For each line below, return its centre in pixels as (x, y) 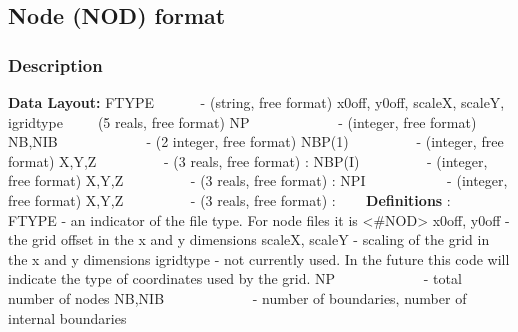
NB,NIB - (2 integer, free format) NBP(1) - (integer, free (256, 141)
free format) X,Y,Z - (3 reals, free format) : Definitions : (229, 199)
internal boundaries (67, 317)
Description (55, 64)
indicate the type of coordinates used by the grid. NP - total (235, 278)
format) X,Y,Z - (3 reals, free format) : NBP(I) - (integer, (248, 160)
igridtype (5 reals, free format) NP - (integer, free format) (242, 121)
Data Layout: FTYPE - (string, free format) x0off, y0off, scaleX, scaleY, (256, 102)
